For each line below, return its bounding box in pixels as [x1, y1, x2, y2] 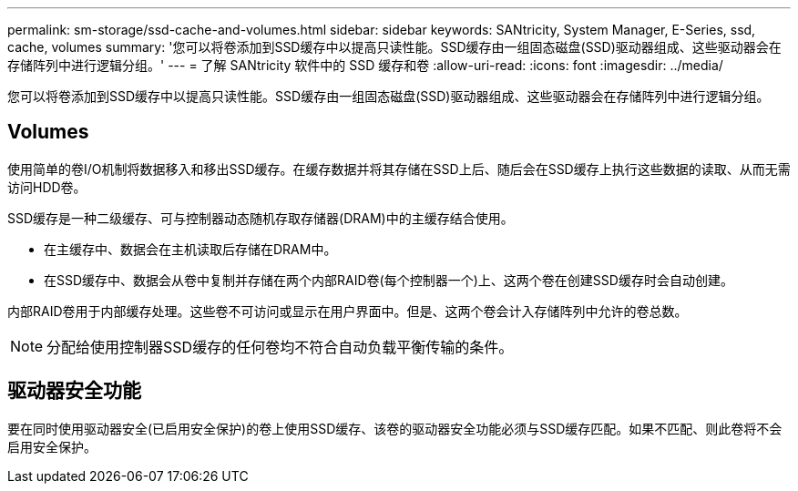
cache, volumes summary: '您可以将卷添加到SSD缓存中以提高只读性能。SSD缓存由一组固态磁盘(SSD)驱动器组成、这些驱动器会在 [7, 39, 782, 55]
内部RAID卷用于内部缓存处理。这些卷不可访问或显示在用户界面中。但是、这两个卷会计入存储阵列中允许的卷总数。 [7, 302, 688, 319]
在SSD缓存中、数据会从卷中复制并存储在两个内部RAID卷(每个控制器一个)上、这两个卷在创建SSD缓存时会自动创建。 [44, 271, 733, 288]
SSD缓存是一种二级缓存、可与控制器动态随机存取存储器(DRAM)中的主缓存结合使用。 [7, 210, 514, 226]
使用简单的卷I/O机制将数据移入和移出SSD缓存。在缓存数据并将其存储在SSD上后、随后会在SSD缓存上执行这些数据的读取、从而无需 [7, 160, 791, 177]
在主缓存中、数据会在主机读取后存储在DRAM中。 [44, 240, 337, 257]
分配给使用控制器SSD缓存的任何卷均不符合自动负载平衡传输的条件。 [46, 337, 514, 356]
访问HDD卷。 [7, 179, 87, 195]
